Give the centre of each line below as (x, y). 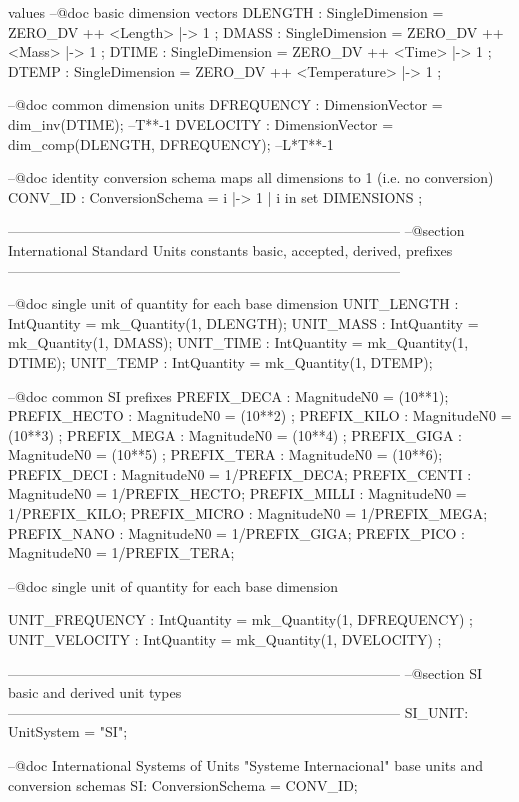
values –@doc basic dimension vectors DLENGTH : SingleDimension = (226, 12)
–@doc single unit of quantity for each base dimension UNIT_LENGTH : (233, 303)
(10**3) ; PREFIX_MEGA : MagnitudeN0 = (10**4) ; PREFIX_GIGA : (235, 434)
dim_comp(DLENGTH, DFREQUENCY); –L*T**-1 (171, 143)
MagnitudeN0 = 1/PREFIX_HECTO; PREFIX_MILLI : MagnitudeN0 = (237, 493)
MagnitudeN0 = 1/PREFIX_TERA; (121, 552)
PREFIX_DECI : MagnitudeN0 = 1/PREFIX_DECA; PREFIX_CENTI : (240, 473)
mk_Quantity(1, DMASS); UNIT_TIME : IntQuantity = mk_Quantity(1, (238, 342)
